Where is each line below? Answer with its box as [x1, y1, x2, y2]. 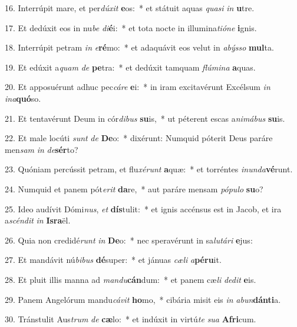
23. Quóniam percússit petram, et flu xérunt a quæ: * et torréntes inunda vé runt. [5, 163, 293, 175]
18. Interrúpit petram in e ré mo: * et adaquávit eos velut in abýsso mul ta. [5, 41, 274, 54]
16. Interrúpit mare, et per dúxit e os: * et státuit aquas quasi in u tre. [5, 2, 255, 14]
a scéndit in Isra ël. [5, 214, 71, 226]
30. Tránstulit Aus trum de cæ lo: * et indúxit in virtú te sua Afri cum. [5, 313, 256, 325]
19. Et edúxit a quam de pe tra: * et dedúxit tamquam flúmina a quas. [5, 61, 256, 73]
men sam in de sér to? [5, 143, 78, 155]
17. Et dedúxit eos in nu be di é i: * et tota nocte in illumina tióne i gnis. [5, 21, 257, 34]
